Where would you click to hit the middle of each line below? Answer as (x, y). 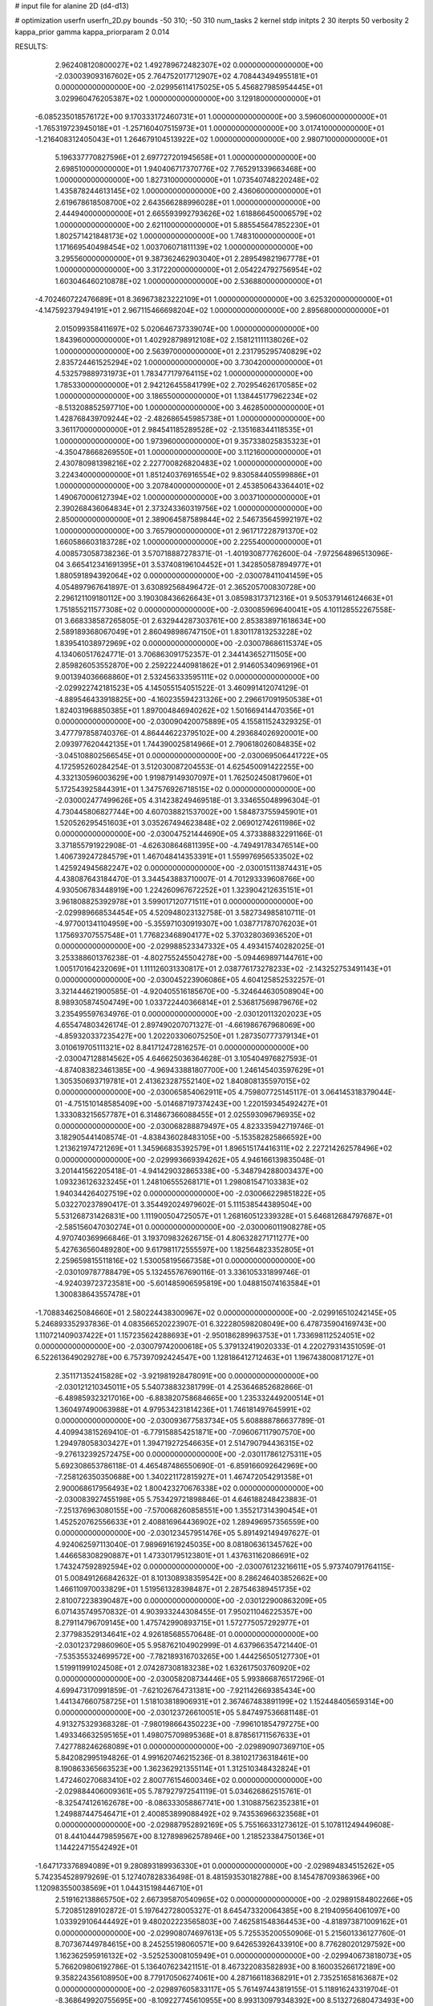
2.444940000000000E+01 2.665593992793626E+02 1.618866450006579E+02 (188, 213)
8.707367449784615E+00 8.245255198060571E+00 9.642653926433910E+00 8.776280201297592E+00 (230, 1944)
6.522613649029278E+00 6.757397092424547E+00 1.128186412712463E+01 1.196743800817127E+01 (204, 1358)
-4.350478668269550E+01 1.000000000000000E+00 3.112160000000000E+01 (188, 453)
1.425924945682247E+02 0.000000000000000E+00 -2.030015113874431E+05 (188, 867)
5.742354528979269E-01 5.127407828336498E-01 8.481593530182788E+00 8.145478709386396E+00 (207, 1877)
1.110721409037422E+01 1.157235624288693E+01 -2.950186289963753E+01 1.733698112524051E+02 (205, 1335)
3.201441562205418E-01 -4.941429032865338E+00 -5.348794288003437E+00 (189, 1171)
